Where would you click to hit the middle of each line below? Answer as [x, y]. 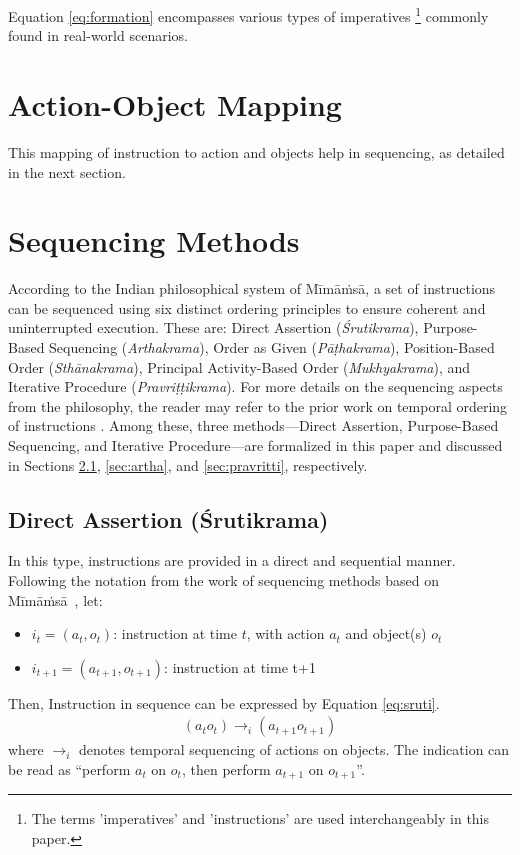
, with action [285, 633]
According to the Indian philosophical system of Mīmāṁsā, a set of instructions [252, 288]
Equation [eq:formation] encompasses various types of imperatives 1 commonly [248, 14]
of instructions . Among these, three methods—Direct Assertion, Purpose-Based [253, 425]
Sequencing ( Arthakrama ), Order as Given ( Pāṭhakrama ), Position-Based [272, 347]
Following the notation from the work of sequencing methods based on [224, 580]
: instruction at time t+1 [240, 666]
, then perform [226, 769]
